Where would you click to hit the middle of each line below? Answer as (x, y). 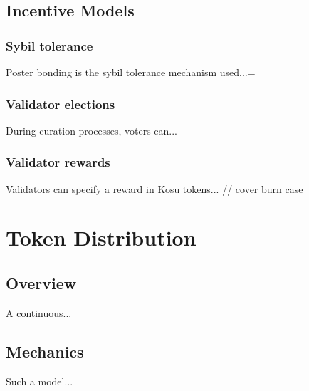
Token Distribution (101, 238)
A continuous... (39, 312)
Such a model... (40, 381)
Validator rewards (58, 162)
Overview (41, 282)
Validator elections (61, 104)
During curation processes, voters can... (91, 130)
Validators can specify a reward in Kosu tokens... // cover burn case (154, 188)
